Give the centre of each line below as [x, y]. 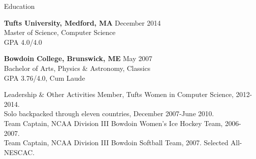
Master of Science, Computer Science [60, 32]
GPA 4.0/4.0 [23, 42]
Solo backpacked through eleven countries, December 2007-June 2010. [109, 113]
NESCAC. [19, 152]
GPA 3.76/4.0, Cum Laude [45, 78]
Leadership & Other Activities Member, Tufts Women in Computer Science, [119, 94]
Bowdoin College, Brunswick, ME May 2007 [78, 58]
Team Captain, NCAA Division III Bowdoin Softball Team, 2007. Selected [116, 143]
